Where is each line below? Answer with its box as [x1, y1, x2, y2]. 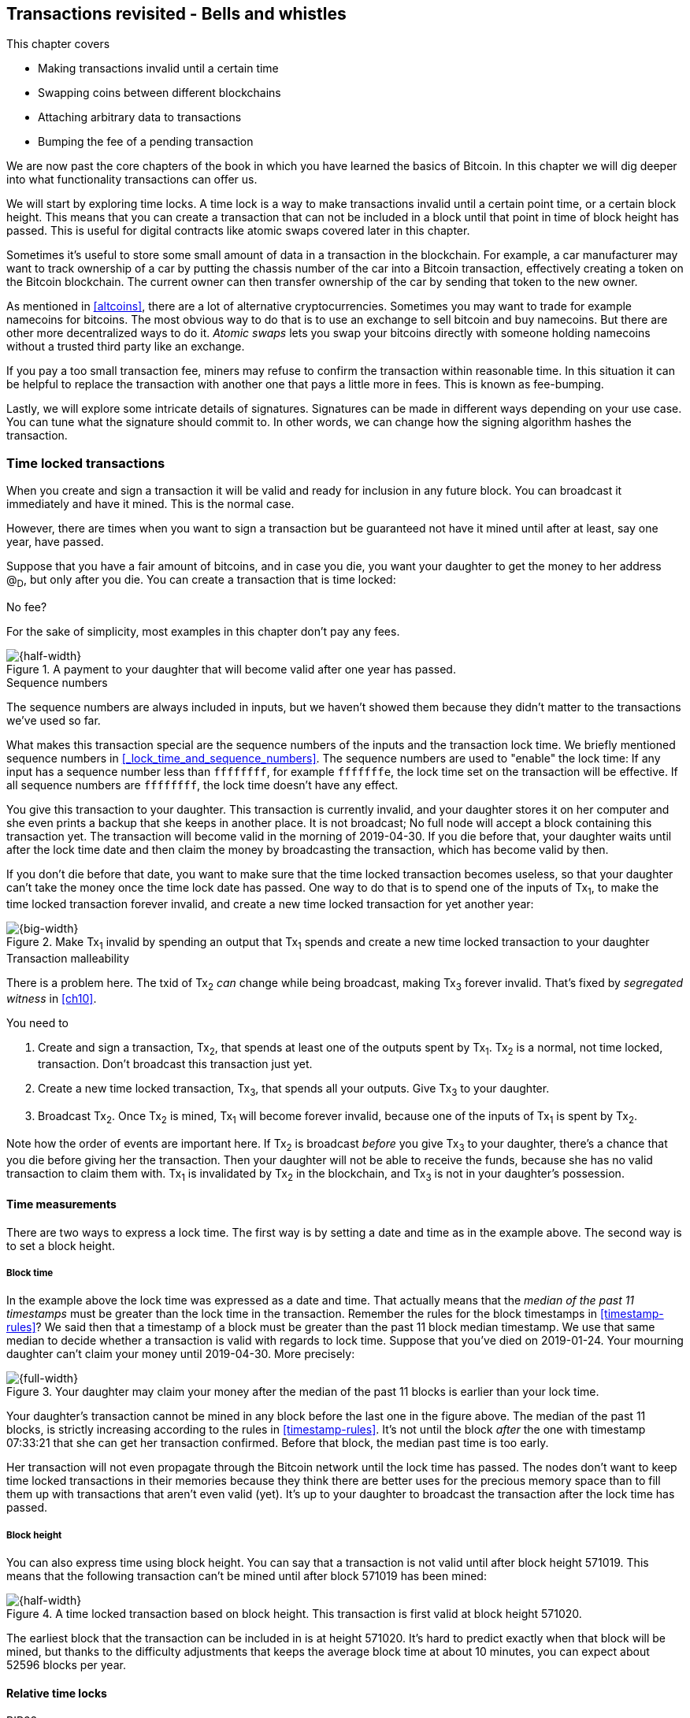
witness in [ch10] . [6, 992, 97, 1006]
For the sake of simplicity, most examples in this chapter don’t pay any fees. [6, 624, 400, 638]
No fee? [6, 599, 47, 614]
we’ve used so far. [6, 713, 101, 727]
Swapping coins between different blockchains [38, 86, 281, 100]
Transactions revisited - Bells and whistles [6, 4, 347, 24]
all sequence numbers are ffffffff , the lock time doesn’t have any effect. [6, 777, 399, 792]
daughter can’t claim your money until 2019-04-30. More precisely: [6, 1347, 355, 1361]
